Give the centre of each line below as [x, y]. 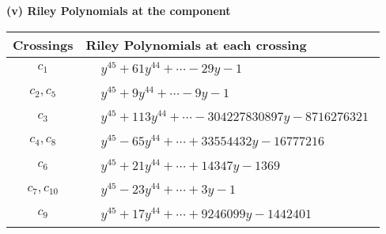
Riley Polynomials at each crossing [196, 44]
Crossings [43, 44]
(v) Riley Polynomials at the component [119, 10]
